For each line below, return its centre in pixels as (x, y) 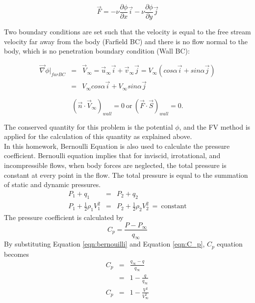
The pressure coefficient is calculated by (64, 217)
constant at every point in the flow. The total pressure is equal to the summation (126, 175)
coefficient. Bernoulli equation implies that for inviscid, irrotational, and (112, 155)
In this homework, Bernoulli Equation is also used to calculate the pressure (117, 146)
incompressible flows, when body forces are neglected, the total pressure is (115, 165)
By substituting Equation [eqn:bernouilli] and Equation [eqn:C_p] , (104, 244)
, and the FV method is (215, 126)
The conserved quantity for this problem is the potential (89, 126)
